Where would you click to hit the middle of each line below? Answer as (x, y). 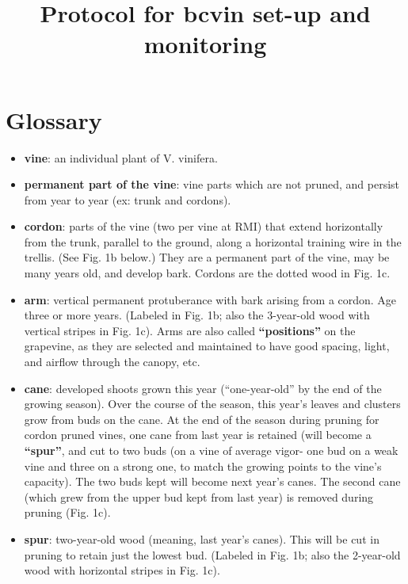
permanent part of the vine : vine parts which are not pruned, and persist (212, 184)
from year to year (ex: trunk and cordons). (128, 199)
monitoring (205, 44)
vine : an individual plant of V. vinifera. (121, 157)
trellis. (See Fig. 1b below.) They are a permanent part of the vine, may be (207, 257)
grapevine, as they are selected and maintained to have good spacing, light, (207, 346)
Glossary (54, 119)
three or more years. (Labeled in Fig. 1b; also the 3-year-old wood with (197, 315)
